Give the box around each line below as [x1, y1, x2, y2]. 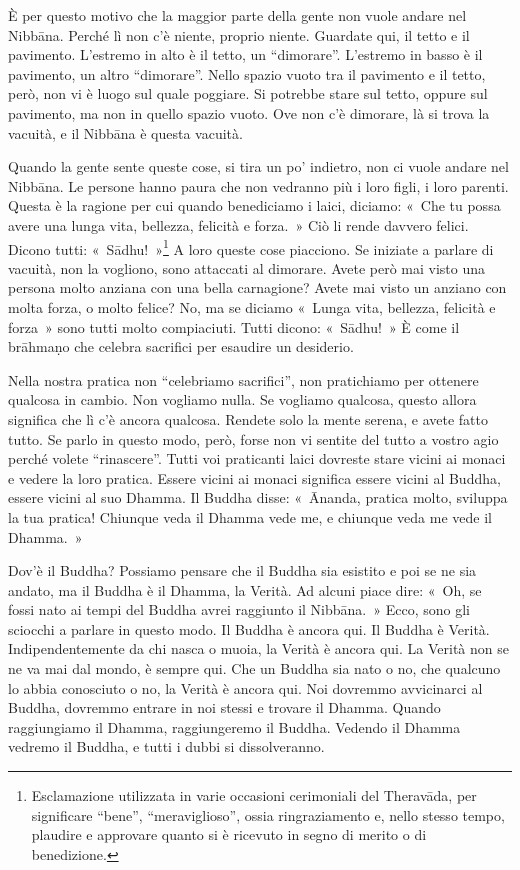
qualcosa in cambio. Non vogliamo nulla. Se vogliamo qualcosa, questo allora [8, 389, 477, 410]
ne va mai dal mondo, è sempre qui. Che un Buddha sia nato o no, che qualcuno [8, 658, 501, 679]
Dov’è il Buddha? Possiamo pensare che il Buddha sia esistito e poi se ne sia [8, 560, 477, 581]
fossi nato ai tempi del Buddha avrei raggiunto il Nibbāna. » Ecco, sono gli [8, 599, 470, 620]
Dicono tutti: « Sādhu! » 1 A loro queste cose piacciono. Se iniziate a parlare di [8, 235, 494, 259]
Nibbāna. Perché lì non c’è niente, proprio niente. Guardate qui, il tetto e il [8, 24, 470, 45]
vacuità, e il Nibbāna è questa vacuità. [8, 122, 243, 143]
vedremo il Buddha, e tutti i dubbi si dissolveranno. [8, 736, 325, 757]
